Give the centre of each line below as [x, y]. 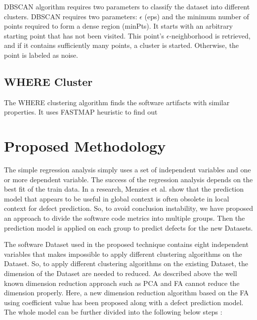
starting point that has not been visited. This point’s [84, 35]
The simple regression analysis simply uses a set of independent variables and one [128, 170]
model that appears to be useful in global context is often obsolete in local [117, 198]
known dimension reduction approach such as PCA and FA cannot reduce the [122, 283]
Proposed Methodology [85, 146]
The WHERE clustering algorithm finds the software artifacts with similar [117, 102]
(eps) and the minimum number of [197, 16]
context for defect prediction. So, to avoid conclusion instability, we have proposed [128, 208]
